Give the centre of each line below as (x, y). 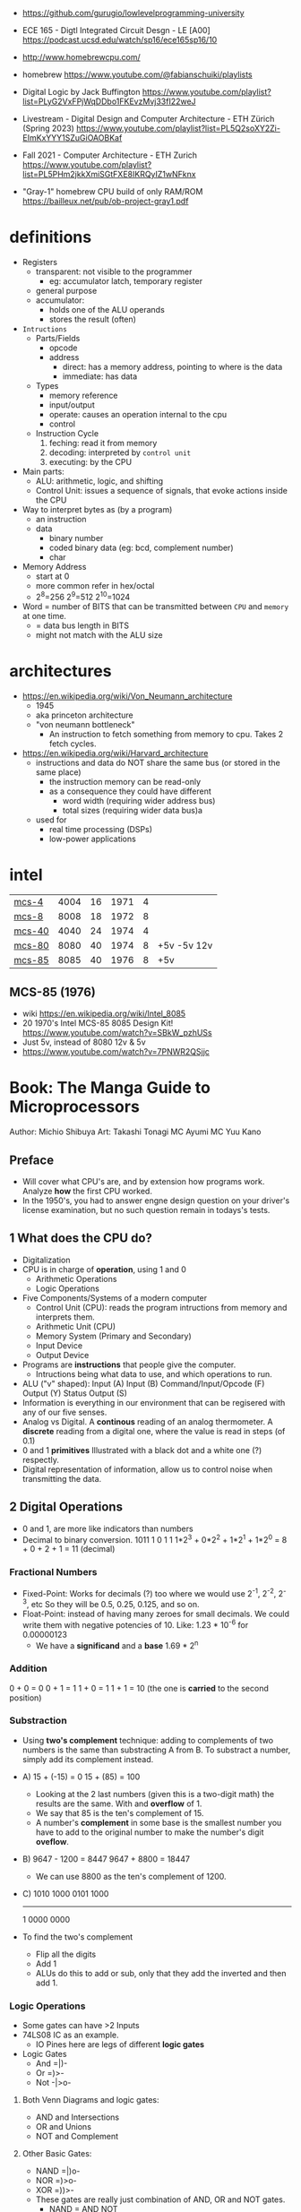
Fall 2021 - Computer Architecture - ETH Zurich (110, 155)
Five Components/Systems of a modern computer (115, 1297)
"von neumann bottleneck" (85, 724)
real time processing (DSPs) (101, 829)
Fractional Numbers (53, 1572)
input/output (72, 405)
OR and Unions (64, 2127)
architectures (60, 671)
